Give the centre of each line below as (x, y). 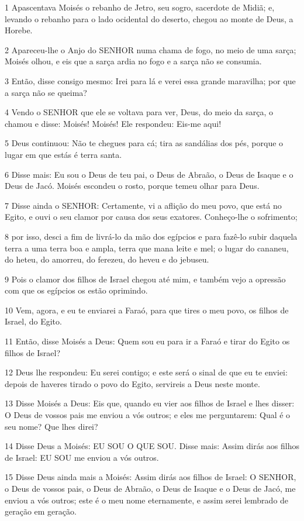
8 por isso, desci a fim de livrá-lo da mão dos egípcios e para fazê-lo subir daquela (151, 236)
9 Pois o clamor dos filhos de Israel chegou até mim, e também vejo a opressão (145, 279)
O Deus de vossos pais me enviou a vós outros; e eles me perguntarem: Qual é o (148, 415)
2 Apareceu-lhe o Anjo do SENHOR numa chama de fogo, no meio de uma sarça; (151, 49)
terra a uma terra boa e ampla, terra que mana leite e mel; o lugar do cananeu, (147, 248)
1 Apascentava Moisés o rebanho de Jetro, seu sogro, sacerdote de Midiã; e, (140, 7)
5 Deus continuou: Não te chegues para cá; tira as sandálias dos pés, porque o (144, 143)
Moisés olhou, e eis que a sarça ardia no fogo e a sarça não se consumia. (133, 61)
